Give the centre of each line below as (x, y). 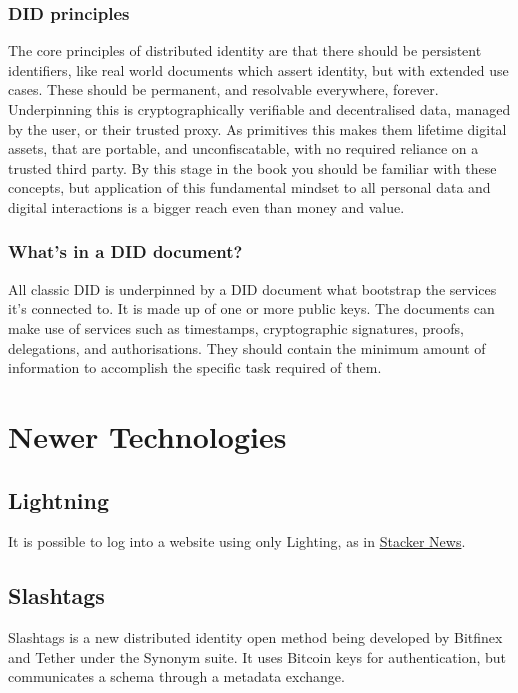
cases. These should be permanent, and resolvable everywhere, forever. (223, 89)
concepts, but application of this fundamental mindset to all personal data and (249, 187)
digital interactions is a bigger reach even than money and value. (206, 206)
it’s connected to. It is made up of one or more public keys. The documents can (251, 308)
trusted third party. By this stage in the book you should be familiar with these (252, 167)
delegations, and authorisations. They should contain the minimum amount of (247, 347)
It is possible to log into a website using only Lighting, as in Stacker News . (237, 541)
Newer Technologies (147, 435)
